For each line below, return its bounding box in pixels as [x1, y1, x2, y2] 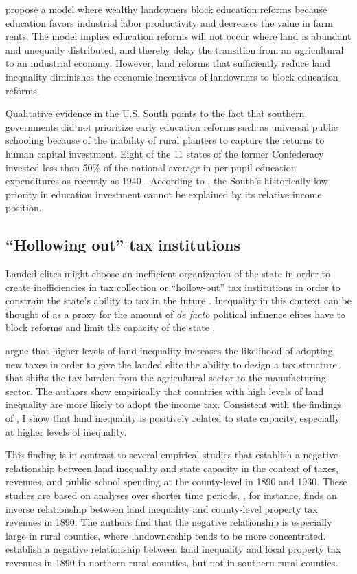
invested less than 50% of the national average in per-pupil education [5, 160, 297, 174]
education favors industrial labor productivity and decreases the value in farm [5, 15, 333, 30]
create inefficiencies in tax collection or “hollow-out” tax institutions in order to [5, 279, 341, 294]
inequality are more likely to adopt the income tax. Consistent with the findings [5, 397, 342, 412]
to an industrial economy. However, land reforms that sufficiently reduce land [5, 56, 330, 70]
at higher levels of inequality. [5, 424, 127, 438]
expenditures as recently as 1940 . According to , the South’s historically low [5, 173, 328, 188]
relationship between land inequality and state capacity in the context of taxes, [5, 460, 338, 475]
